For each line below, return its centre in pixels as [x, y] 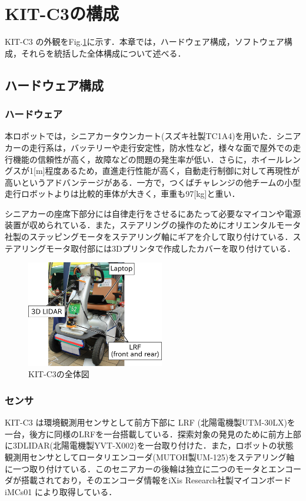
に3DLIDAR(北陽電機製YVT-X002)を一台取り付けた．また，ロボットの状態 [149, 445]
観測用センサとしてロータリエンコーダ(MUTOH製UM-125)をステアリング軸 [150, 456]
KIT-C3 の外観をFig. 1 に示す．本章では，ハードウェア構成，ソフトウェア [144, 42]
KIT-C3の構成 [62, 13]
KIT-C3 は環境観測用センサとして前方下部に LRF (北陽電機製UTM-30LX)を [150, 422]
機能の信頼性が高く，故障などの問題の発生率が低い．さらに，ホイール [148, 159]
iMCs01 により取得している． [61, 491]
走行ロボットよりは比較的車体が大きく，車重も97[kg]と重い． [122, 194]
